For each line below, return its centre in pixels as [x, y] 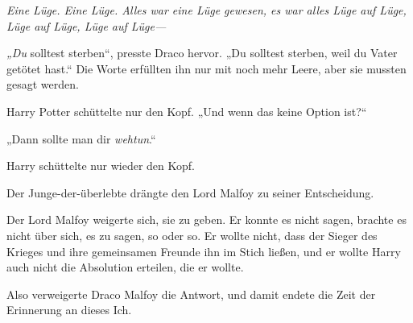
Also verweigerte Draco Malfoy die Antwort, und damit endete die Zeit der [191, 294]
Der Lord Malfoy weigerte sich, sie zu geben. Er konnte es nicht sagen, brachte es [206, 219]
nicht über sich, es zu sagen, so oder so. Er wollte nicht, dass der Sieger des [192, 235]
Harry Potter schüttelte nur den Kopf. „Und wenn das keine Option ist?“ [187, 111]
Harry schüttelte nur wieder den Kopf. [101, 166]
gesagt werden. [43, 84]
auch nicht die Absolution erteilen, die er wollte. [125, 267]
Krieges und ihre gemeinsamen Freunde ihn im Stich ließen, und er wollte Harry [204, 251]
